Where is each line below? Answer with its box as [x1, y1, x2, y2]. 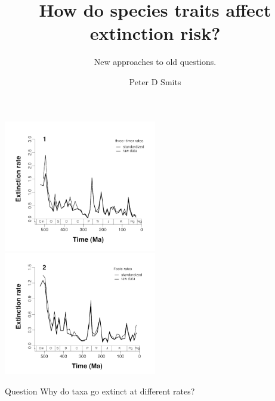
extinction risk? [89, 21, 221, 45]
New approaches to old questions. [94, 55, 217, 68]
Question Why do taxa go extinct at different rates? [5, 385, 195, 397]
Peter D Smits [129, 75, 181, 88]
